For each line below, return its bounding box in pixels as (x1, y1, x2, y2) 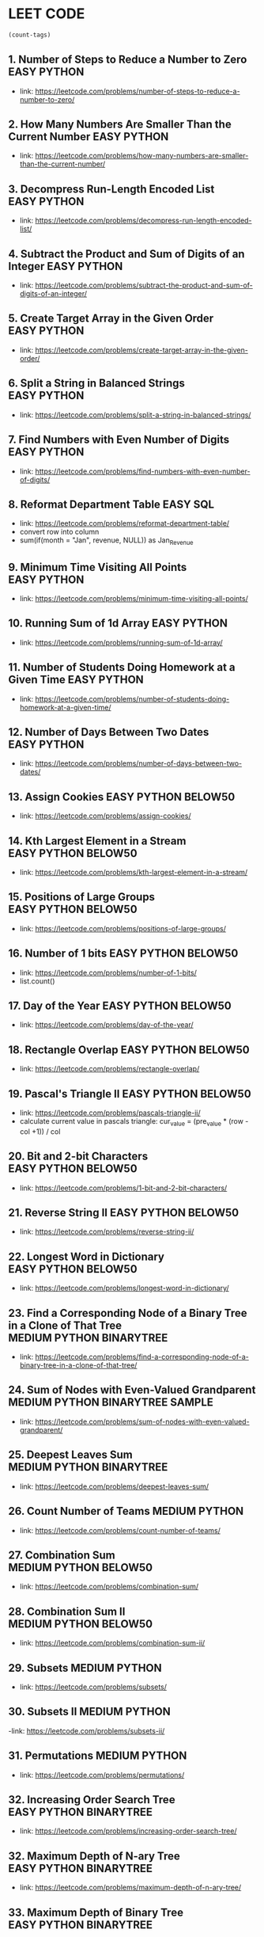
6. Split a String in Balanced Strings (8, 377, 186, 390)
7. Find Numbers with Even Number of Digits (8, 433, 230, 447)
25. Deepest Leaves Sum (8, 1448, 133, 1462)
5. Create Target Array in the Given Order (8, 312, 214, 325)
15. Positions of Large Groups (8, 890, 156, 904)
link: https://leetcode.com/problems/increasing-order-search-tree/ (19, 1826, 237, 1836)
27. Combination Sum (8, 1548, 116, 1562)
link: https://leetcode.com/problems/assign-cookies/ (19, 811, 191, 820)
